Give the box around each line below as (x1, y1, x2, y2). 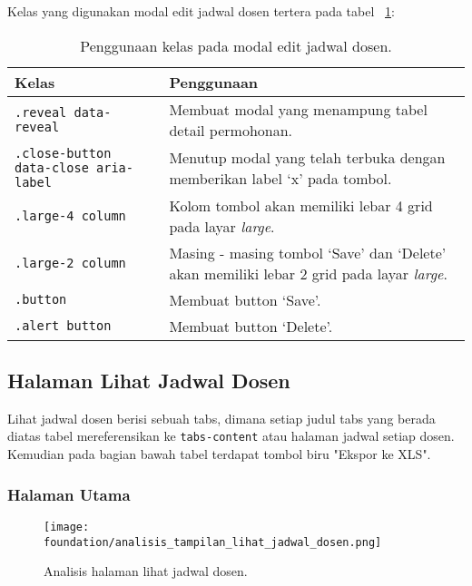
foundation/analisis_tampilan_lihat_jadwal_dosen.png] (44, 535, 382, 549)
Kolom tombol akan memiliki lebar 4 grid (169, 194, 433, 216)
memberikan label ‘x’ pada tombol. (169, 167, 392, 189)
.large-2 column (15, 255, 126, 270)
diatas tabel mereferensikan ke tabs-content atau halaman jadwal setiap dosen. (7, 426, 455, 445)
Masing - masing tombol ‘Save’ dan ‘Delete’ (169, 241, 447, 263)
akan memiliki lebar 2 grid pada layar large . (169, 262, 447, 284)
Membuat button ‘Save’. (169, 288, 321, 310)
